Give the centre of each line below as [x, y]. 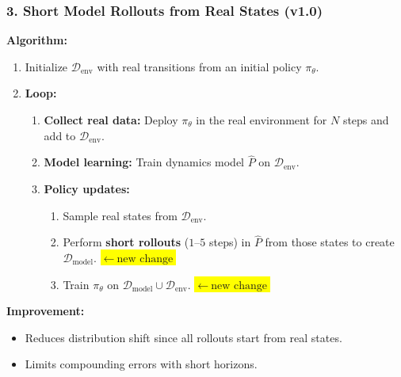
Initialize [46, 66]
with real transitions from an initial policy [199, 66]
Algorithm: [37, 40]
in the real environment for [262, 120]
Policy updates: [87, 188]
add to [60, 135]
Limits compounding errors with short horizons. [141, 364]
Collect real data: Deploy [111, 120]
